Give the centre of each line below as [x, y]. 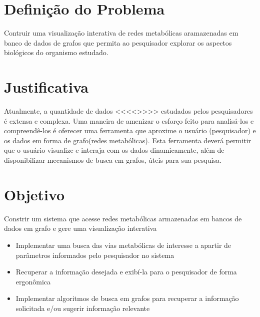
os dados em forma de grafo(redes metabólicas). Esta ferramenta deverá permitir [127, 140]
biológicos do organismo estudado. [56, 52]
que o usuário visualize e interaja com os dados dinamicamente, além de [114, 150]
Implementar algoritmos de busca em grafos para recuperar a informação [127, 298]
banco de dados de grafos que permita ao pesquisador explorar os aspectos [118, 42]
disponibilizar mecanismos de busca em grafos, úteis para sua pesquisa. [113, 160]
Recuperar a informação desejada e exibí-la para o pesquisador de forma [126, 272]
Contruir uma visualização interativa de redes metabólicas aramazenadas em [121, 33]
